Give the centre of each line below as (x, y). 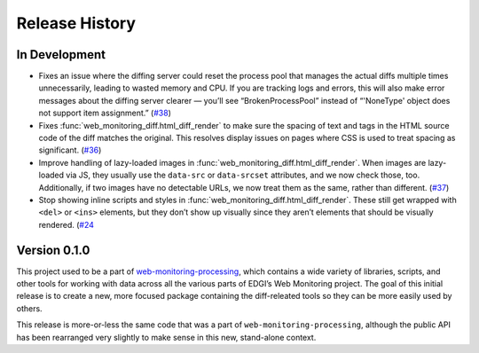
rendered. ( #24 (67, 224)
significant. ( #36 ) (70, 150)
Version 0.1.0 (53, 250)
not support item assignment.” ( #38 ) (105, 113)
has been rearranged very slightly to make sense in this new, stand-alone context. (166, 337)
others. (30, 308)
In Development (61, 55)
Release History (76, 23)
